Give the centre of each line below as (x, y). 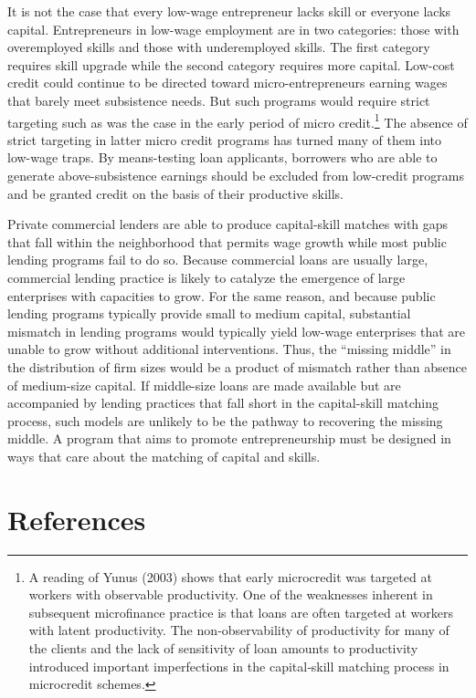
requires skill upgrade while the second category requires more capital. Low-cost (231, 64)
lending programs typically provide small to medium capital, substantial (209, 313)
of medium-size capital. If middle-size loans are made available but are (204, 385)
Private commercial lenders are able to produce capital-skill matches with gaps (228, 224)
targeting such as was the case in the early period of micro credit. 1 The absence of (238, 120)
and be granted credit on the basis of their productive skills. (175, 193)
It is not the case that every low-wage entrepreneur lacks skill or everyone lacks (229, 11)
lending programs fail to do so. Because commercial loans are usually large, (218, 260)
